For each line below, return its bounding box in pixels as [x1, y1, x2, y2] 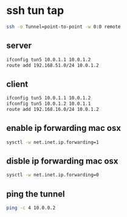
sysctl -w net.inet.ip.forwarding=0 [6, 172, 99, 178]
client [6, 79, 29, 89]
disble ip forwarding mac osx [6, 156, 118, 166]
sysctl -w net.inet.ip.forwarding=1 [6, 139, 99, 145]
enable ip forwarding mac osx [6, 123, 122, 133]
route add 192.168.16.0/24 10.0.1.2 [6, 106, 99, 112]
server [6, 41, 32, 51]
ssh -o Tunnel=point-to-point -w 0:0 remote [6, 24, 121, 30]
